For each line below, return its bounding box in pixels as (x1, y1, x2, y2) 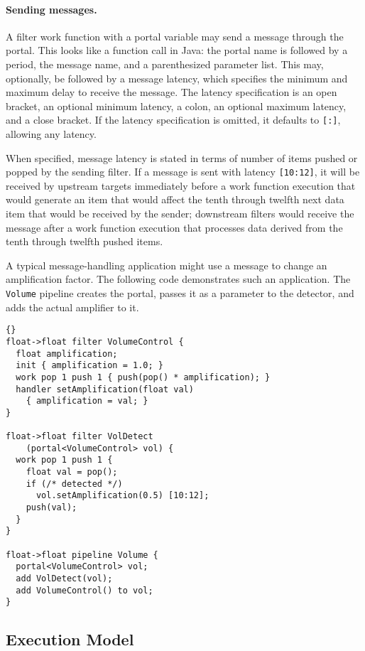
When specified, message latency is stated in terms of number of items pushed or (6, 150, 358, 165)
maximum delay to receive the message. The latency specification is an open (6, 85, 337, 99)
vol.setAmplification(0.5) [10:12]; (36, 490, 209, 501)
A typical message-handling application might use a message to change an (6, 257, 327, 272)
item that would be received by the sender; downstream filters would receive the (6, 206, 354, 221)
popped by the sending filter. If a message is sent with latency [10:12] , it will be (6, 164, 360, 179)
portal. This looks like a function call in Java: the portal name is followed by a (6, 43, 348, 58)
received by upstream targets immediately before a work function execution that (6, 178, 356, 193)
